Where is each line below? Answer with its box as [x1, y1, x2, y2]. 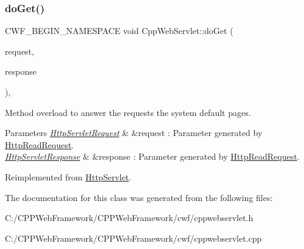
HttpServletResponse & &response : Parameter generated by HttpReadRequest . [5, 150, 300, 163]
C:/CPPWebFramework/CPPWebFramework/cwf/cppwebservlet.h [5, 211, 254, 224]
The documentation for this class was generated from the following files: [5, 191, 273, 203]
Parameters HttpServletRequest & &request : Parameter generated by [5, 126, 263, 139]
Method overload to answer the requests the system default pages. [5, 106, 251, 118]
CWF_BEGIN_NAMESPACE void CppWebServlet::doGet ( [5, 24, 233, 37]
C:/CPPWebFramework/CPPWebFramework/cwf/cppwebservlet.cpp [5, 231, 262, 244]
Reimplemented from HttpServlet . [5, 170, 131, 183]
